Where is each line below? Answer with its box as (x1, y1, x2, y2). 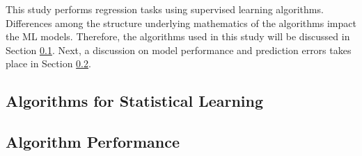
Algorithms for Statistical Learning (6, 90, 264, 112)
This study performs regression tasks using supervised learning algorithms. (6, 2, 324, 16)
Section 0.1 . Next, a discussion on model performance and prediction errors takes (6, 42, 352, 57)
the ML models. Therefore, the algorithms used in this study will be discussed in (6, 29, 350, 44)
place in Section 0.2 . (6, 56, 91, 71)
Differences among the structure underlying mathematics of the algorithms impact (6, 15, 356, 30)
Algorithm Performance (6, 131, 180, 153)
